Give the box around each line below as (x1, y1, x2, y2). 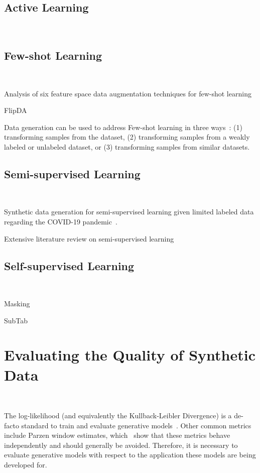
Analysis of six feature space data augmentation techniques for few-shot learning (4, 88, 251, 98)
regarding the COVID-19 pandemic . (4, 216, 117, 226)
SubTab (4, 315, 28, 325)
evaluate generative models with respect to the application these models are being (4, 449, 256, 460)
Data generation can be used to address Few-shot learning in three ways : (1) (4, 122, 242, 132)
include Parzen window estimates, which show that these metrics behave (4, 430, 230, 440)
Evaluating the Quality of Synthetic (4, 344, 255, 365)
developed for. (4, 459, 47, 469)
